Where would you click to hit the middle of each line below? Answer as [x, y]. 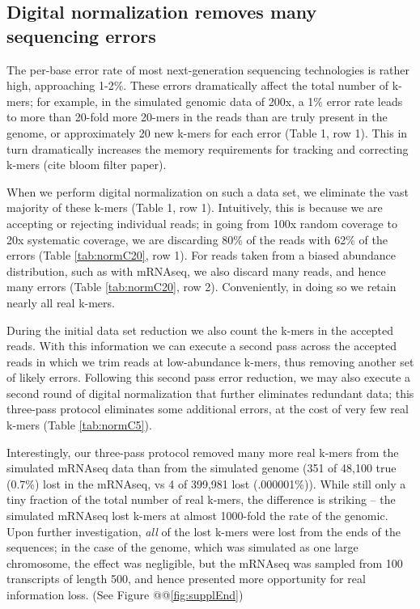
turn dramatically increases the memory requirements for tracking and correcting [208, 148]
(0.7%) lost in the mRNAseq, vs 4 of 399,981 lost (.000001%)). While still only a [206, 483]
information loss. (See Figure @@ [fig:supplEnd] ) [125, 594]
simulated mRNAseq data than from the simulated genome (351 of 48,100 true [202, 468]
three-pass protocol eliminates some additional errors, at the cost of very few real [208, 409]
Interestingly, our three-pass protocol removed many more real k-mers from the [203, 452]
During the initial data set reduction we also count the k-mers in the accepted [200, 330]
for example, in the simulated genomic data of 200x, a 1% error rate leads [220, 101]
